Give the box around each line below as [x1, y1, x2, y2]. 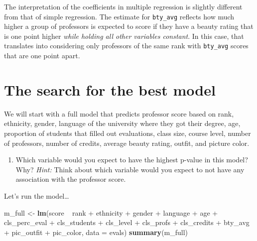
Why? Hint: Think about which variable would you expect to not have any [15, 164, 245, 174]
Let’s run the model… [4, 190, 69, 201]
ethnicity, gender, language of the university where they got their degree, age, [4, 118, 241, 128]
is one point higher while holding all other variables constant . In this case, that [4, 30, 244, 41]
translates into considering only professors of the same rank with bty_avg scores [4, 40, 249, 51]
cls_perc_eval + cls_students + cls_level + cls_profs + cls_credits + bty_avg [4, 217, 250, 228]
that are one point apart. [4, 50, 80, 61]
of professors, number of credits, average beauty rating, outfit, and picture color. [4, 137, 250, 148]
